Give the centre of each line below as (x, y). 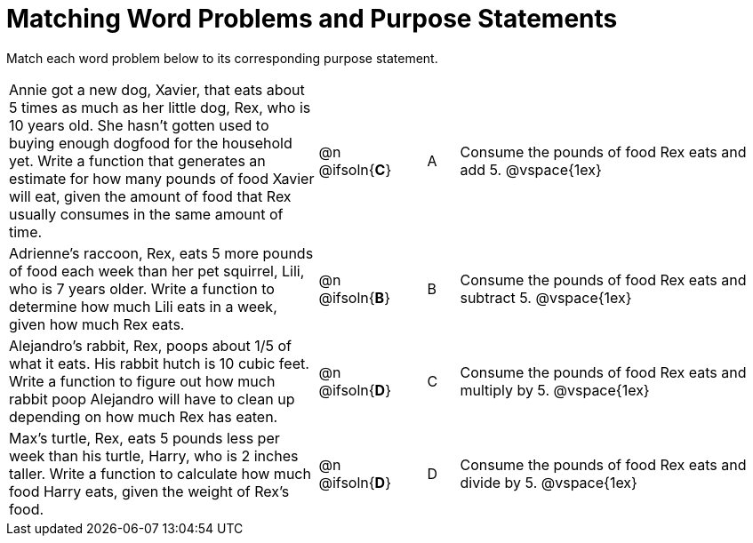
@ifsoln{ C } (355, 169)
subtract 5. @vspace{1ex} (546, 297)
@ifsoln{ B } (355, 297)
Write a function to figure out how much (142, 381)
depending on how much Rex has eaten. (144, 416)
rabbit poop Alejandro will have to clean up (152, 399)
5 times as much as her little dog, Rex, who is (160, 107)
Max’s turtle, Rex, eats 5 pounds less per (144, 438)
